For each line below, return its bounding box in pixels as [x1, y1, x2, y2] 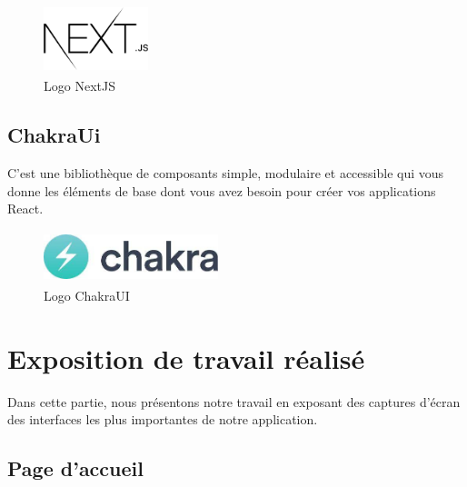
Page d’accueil [7, 454, 144, 482]
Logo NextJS [44, 76, 115, 95]
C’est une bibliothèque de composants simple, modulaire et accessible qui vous [7, 164, 444, 183]
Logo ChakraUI [44, 286, 130, 305]
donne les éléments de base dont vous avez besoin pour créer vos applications [7, 181, 436, 200]
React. [7, 199, 44, 218]
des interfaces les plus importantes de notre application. [7, 410, 318, 429]
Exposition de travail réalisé [7, 339, 365, 376]
